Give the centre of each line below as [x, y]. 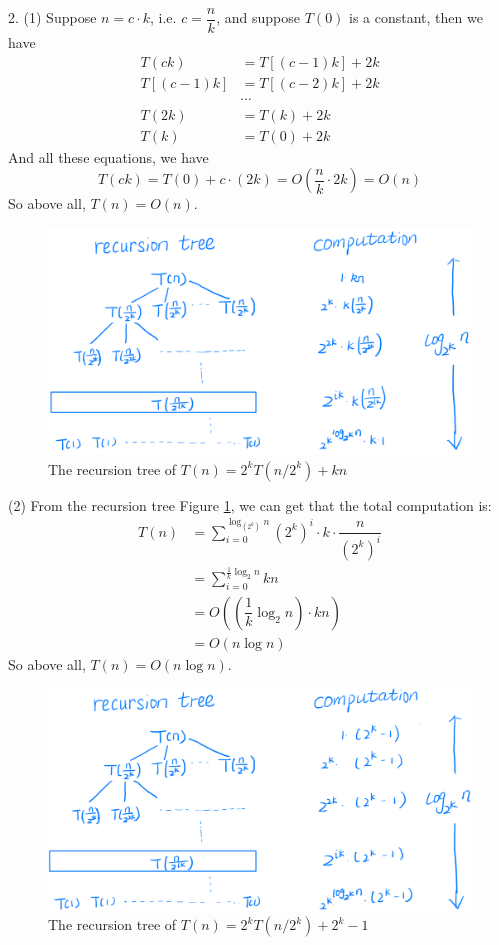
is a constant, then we [416, 17]
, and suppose [258, 17]
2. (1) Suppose [52, 17]
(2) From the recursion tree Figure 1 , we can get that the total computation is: [250, 504]
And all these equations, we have [108, 156]
